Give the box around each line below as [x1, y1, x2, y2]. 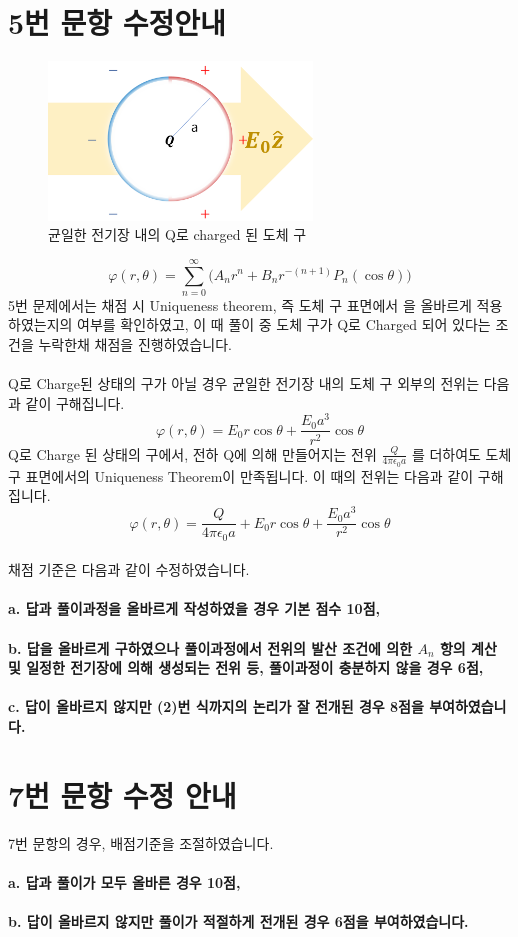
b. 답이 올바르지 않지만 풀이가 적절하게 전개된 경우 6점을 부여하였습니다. [8, 911, 469, 931]
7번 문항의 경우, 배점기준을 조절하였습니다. [8, 832, 274, 853]
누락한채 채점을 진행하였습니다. [38, 334, 232, 355]
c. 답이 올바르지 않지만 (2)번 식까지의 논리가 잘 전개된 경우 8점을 [8, 696, 424, 717]
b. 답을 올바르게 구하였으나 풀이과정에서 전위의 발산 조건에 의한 [8, 637, 413, 658]
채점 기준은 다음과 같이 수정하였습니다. [8, 559, 250, 580]
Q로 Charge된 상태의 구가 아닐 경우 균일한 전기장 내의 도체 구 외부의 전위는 [8, 373, 480, 394]
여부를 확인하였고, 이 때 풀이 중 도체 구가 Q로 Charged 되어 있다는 [77, 314, 491, 335]
